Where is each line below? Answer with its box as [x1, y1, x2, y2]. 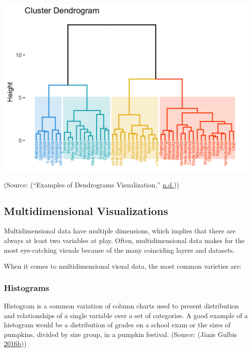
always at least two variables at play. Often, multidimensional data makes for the [4, 235, 245, 245]
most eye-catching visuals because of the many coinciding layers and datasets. [4, 245, 235, 255]
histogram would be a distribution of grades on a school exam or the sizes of [4, 320, 231, 330]
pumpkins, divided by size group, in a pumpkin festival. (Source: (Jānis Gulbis [4, 329, 237, 339]
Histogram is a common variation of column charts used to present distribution [4, 301, 239, 310]
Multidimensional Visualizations [4, 203, 168, 218]
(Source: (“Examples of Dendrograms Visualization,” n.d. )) [4, 179, 179, 189]
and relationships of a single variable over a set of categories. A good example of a [4, 310, 248, 320]
